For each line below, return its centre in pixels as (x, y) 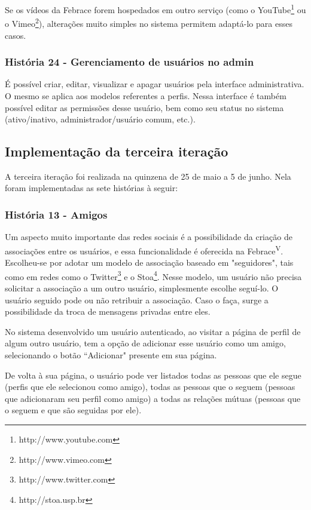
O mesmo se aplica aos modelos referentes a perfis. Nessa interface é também (146, 95)
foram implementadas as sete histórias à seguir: (92, 188)
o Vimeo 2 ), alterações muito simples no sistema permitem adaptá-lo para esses (149, 22)
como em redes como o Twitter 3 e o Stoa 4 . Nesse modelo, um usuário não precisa (153, 275)
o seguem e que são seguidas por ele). (73, 410)
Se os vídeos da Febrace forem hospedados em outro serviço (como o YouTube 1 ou (155, 9)
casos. (16, 35)
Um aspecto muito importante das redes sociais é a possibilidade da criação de (149, 237)
